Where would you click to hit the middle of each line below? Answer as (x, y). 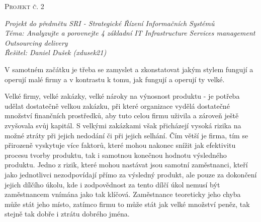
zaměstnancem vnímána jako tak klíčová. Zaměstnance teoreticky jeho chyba (123, 194)
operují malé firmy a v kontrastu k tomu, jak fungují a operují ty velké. (115, 79)
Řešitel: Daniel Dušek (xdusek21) (56, 52)
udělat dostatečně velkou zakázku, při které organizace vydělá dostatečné (117, 105)
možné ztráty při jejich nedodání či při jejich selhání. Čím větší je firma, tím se (126, 135)
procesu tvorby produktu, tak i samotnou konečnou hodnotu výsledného (116, 155)
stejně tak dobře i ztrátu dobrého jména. (67, 214)
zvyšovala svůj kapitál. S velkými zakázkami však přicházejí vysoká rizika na (123, 125)
